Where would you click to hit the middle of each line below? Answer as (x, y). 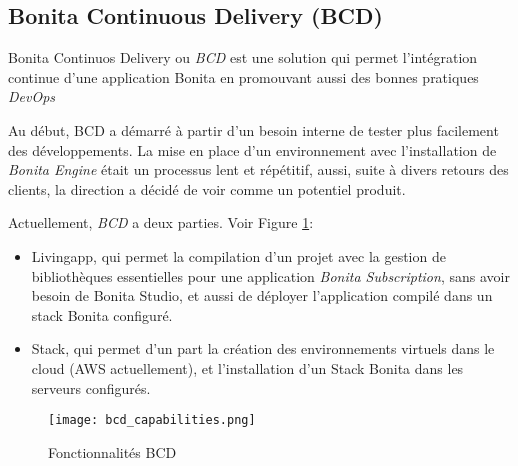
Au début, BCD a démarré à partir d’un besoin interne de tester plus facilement (253, 129)
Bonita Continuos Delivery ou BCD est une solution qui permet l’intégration (243, 57)
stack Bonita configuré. (102, 314)
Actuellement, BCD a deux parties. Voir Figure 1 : (161, 222)
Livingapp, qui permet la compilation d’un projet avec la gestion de (238, 255)
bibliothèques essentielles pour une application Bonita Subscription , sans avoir (270, 275)
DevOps (32, 96)
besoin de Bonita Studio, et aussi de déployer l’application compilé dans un (262, 295)
